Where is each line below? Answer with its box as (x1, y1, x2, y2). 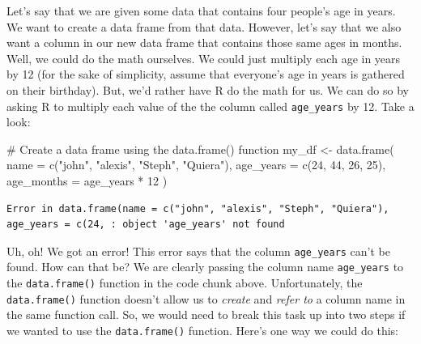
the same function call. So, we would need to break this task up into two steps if (6, 306, 406, 323)
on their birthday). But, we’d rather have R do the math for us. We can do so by (6, 81, 409, 98)
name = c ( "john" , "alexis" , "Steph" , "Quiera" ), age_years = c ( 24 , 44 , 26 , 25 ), (6, 156, 386, 173)
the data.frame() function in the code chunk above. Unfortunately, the (6, 274, 363, 291)
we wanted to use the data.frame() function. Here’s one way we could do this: (6, 322, 398, 338)
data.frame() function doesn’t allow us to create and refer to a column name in (6, 290, 406, 307)
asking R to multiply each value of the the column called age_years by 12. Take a (6, 97, 415, 114)
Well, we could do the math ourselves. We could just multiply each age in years (6, 49, 401, 66)
